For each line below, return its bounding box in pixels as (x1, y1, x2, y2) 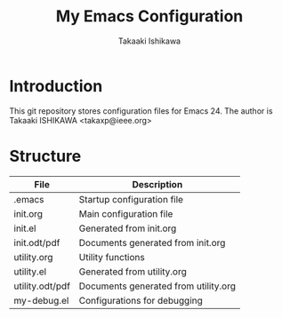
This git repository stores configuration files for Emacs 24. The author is (9, 105, 273, 116)
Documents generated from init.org (78, 236, 226, 249)
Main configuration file (78, 207, 173, 219)
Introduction (9, 76, 103, 96)
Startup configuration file (78, 193, 184, 205)
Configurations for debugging (78, 294, 203, 306)
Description (132, 178, 183, 190)
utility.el (13, 265, 47, 277)
